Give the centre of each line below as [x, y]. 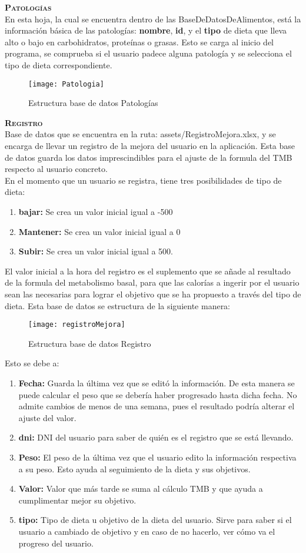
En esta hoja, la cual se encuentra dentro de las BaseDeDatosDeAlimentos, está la [153, 19]
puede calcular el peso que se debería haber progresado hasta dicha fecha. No [158, 394]
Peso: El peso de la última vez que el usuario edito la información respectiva [157, 457]
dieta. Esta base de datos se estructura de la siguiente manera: [118, 305]
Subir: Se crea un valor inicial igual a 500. [96, 251]
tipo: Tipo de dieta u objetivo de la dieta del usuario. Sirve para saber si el [155, 520]
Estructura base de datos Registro [90, 343]
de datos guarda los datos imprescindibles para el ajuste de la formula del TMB [149, 157]
